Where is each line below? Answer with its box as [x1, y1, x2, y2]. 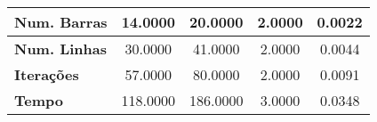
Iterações [14, 64, 79, 85]
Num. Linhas [14, 38, 108, 59]
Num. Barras [14, 12, 108, 32]
